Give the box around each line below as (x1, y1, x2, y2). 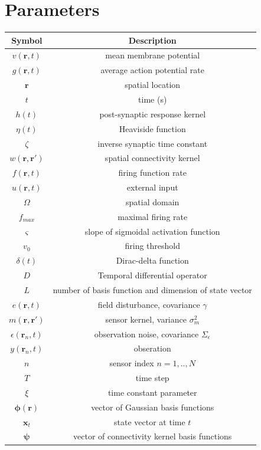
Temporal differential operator (97, 269, 207, 281)
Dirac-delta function (116, 254, 189, 267)
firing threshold (125, 239, 180, 252)
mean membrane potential (105, 49, 200, 61)
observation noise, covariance (94, 327, 199, 340)
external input (126, 181, 178, 193)
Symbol (11, 34, 43, 46)
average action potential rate (100, 64, 204, 76)
